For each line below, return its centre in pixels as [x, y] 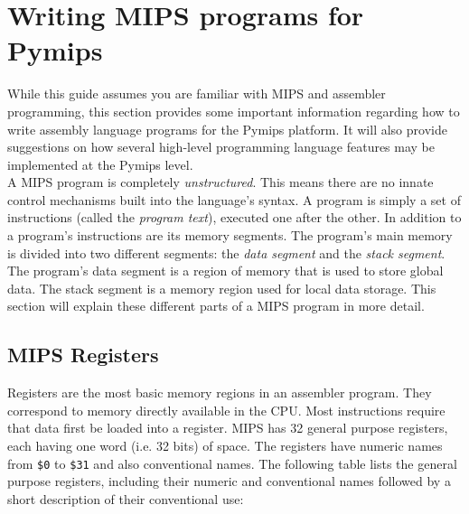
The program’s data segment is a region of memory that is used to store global [225, 271]
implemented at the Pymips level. [100, 164]
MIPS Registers [83, 355]
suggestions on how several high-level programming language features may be [221, 147]
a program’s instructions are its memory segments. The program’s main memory [230, 235]
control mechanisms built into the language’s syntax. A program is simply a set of [234, 199]
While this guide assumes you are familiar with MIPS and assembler [197, 93]
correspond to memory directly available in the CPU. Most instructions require [226, 410]
